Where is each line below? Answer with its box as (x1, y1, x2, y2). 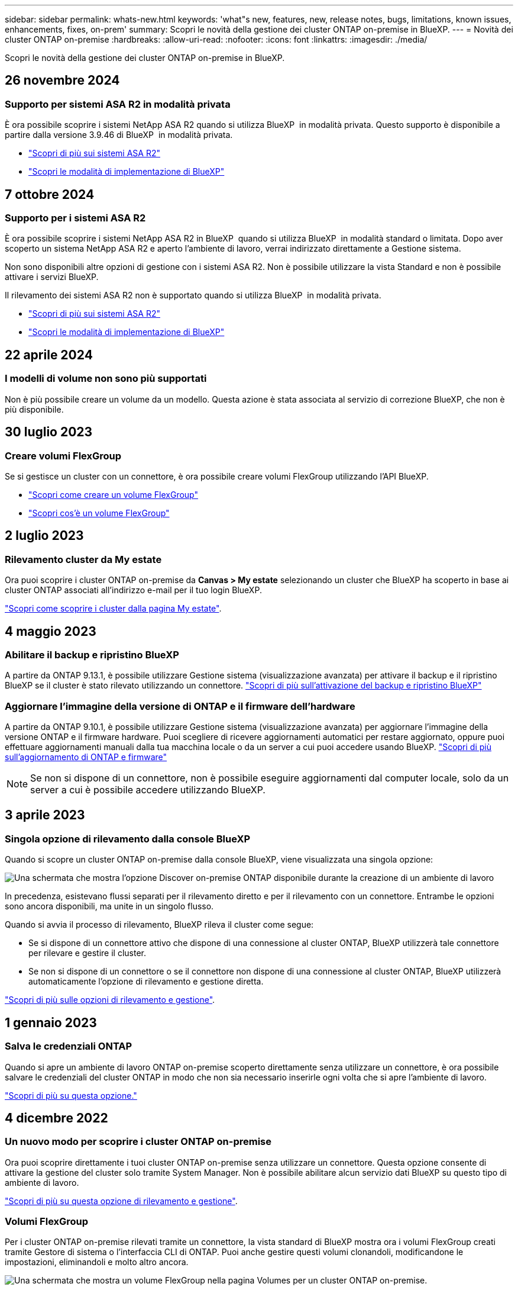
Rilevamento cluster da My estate (5, 553, 162, 565)
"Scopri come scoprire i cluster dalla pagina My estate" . (5, 603, 222, 614)
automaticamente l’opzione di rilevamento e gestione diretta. (28, 976, 264, 987)
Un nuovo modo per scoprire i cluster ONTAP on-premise (5, 1135, 272, 1148)
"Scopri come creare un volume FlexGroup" (28, 489, 198, 500)
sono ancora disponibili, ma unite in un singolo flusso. (5, 901, 214, 912)
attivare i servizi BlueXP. (5, 272, 99, 282)
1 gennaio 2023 (5, 1015, 97, 1030)
